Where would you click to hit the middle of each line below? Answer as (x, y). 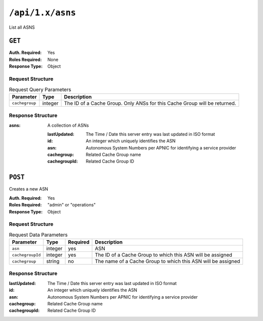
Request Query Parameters (40, 89)
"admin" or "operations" (72, 205)
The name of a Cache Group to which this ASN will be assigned (168, 262)
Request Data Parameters (38, 235)
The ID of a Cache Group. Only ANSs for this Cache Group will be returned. (150, 103)
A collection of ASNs (68, 125)
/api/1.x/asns (43, 13)
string (53, 262)
